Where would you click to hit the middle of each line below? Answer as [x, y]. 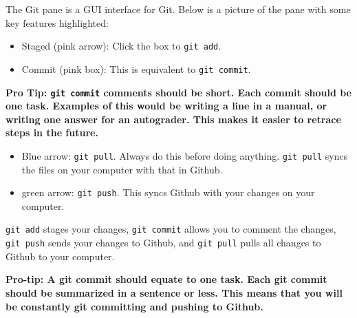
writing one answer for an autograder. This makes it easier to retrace [173, 119]
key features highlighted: [57, 22]
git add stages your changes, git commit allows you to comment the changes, [171, 229]
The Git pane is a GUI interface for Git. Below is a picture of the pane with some [178, 9]
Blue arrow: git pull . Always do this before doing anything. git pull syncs [185, 155]
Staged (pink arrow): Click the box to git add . [121, 46]
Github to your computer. [60, 256]
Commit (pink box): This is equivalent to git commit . [136, 68]
